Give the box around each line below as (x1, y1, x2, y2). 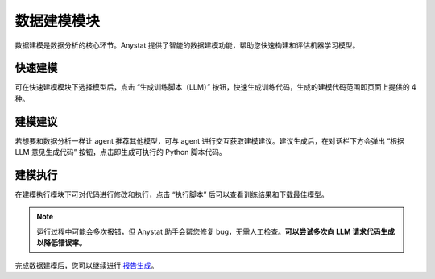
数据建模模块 (14, 12, 101, 30)
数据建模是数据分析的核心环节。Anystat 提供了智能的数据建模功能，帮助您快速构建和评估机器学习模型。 (14, 40, 360, 50)
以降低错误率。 (36, 238, 86, 248)
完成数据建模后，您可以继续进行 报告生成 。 (14, 260, 159, 270)
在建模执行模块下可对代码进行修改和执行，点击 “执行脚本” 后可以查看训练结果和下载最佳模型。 (14, 189, 329, 199)
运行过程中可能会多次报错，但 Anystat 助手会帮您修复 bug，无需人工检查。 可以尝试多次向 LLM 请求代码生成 (36, 227, 395, 236)
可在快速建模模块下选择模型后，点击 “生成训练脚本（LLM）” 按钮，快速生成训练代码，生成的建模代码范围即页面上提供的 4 (14, 82, 416, 92)
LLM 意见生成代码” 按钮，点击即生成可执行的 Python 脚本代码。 (14, 148, 226, 157)
